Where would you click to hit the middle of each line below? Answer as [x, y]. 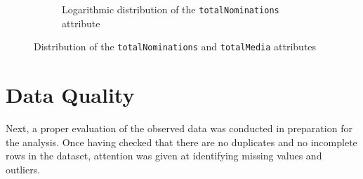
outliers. [23, 169]
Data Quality [70, 95]
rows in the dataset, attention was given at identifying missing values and [164, 156]
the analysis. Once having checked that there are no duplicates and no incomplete [181, 142]
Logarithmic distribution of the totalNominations [171, 9]
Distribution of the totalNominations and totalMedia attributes [175, 46]
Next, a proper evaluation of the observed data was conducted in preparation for [179, 128]
